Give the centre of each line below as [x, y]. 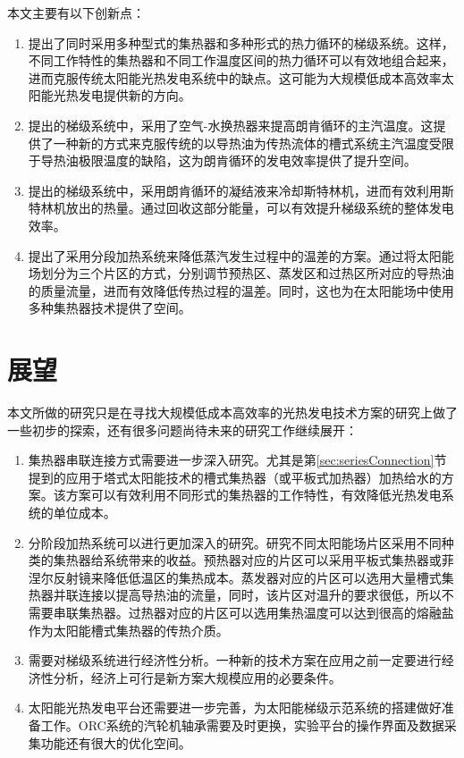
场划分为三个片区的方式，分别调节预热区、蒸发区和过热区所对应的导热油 [241, 273]
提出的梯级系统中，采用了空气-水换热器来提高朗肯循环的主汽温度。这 [231, 125]
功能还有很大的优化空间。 [116, 742]
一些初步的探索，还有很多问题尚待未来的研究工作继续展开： [182, 430]
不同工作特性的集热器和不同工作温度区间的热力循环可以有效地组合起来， [241, 60]
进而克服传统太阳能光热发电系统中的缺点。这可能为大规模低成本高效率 [235, 77]
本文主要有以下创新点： [76, 13]
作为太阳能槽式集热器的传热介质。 [128, 630]
